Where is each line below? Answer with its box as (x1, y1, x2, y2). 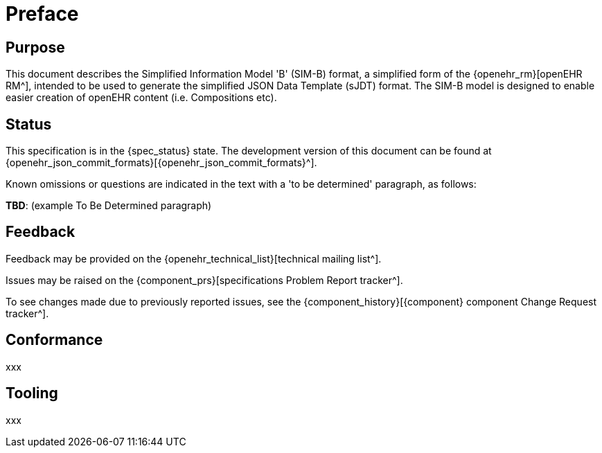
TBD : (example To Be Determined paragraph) (6, 199, 212, 212)
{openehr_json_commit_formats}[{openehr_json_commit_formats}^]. (6, 157, 317, 169)
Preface (6, 2, 79, 26)
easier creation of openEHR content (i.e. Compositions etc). (6, 91, 277, 104)
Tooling (6, 384, 58, 402)
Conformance (6, 331, 103, 349)
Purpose (6, 38, 65, 56)
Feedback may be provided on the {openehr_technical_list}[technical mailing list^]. (6, 252, 382, 265)
